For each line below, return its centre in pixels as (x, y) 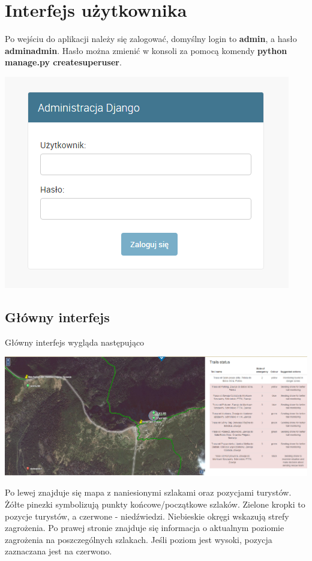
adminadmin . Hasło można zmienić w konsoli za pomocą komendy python (146, 50)
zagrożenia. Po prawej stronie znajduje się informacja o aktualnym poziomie (145, 528)
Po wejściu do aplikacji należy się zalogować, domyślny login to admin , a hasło (151, 39)
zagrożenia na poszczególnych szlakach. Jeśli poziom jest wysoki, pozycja (139, 539)
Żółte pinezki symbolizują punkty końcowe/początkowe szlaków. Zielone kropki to (155, 504)
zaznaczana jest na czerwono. (58, 551)
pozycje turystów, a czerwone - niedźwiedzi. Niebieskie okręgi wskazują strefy (147, 516)
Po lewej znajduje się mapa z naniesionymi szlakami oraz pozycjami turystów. (148, 492)
